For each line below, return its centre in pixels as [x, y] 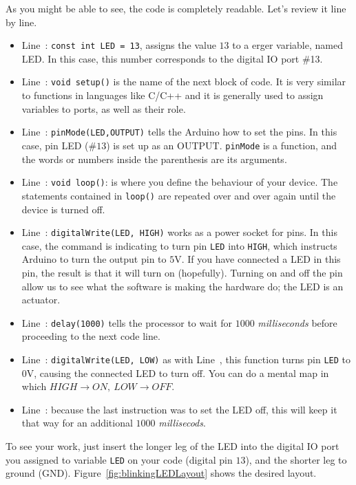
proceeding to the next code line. [91, 336]
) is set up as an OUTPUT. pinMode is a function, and [222, 145]
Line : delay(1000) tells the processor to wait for [127, 322]
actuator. [41, 300]
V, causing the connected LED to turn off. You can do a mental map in [178, 373]
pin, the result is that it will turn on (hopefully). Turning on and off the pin [182, 272]
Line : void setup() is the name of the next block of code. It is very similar [184, 82]
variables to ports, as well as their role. [104, 108]
